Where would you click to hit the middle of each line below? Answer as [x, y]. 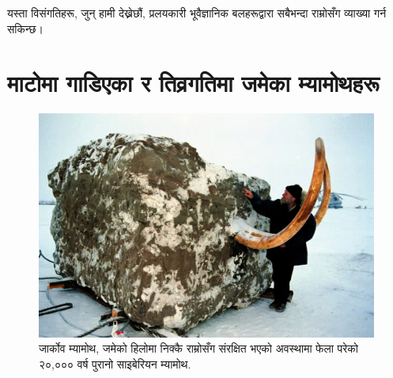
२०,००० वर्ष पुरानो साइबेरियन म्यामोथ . [115, 363]
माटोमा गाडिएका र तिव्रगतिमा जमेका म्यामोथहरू [193, 83]
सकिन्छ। [25, 28]
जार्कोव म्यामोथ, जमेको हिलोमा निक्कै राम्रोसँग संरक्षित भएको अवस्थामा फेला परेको [198, 348]
